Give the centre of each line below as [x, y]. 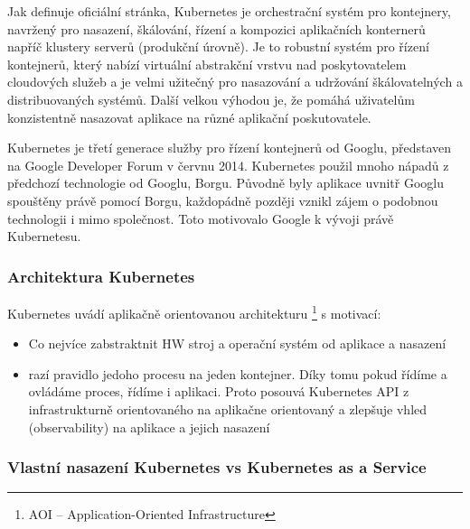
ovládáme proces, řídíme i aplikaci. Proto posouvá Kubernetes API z [219, 391]
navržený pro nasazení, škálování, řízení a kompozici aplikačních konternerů [216, 28]
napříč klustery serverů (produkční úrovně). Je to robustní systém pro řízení [218, 46]
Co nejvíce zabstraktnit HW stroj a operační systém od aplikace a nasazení [237, 343]
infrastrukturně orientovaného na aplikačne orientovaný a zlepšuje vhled [228, 408]
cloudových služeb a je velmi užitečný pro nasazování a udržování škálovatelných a [235, 82]
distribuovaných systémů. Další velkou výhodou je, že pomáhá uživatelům [211, 99]
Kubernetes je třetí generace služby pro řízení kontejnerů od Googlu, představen [230, 148]
